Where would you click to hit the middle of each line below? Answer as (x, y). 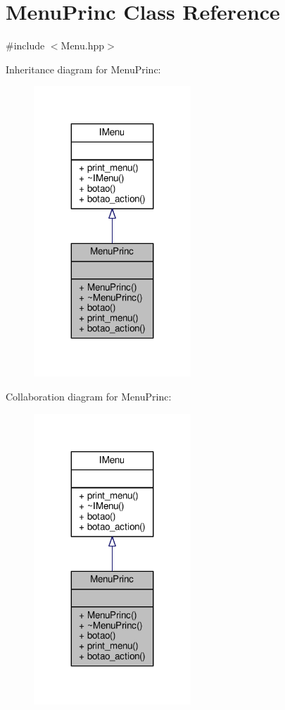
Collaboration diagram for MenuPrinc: (89, 396)
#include (25, 45)
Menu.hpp (83, 45)
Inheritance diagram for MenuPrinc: (83, 69)
